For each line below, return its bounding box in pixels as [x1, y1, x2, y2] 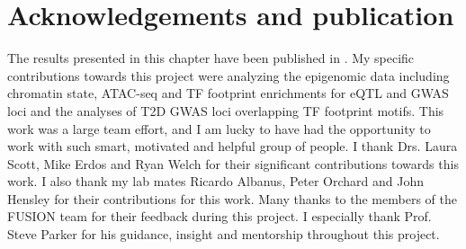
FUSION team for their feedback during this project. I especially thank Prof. [7, 207, 432, 226]
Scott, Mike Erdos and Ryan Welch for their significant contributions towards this [7, 154, 459, 173]
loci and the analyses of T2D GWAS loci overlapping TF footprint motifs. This [7, 101, 444, 120]
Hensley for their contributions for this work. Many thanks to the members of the [7, 189, 457, 208]
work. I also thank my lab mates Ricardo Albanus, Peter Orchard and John [7, 172, 425, 191]
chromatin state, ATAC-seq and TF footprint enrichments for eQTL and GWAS [7, 84, 449, 102]
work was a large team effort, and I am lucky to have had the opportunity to [7, 119, 431, 138]
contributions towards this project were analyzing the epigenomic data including [7, 66, 450, 84]
